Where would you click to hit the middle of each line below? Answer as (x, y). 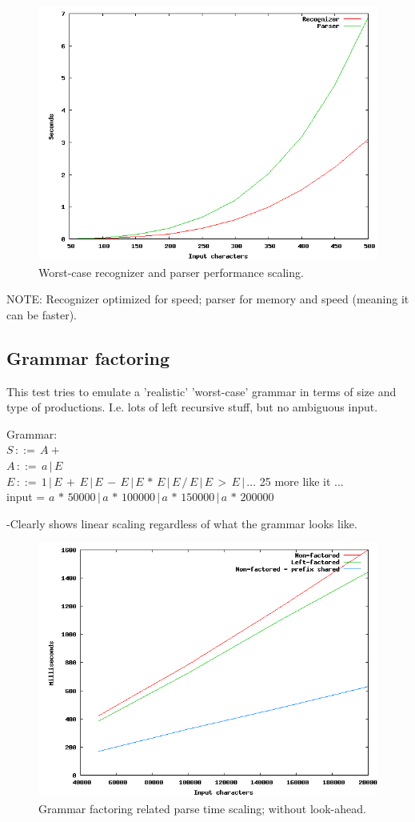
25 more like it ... (301, 481)
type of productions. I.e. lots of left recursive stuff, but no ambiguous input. (192, 407)
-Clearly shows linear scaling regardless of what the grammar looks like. (182, 523)
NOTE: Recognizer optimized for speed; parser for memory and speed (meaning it (208, 299)
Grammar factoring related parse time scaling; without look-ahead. (202, 808)
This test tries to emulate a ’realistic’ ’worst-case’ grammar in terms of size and (202, 391)
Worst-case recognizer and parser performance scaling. (171, 272)
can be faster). (42, 314)
